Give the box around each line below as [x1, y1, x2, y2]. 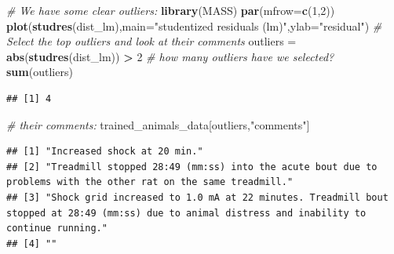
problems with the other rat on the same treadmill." [6, 176, 294, 188]
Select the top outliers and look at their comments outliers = [6, 33, 297, 49]
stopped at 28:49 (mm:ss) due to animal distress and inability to [6, 207, 367, 219]
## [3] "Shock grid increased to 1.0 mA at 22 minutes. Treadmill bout [6, 191, 389, 203]
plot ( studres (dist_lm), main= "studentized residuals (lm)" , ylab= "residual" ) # [6, 17, 382, 34]
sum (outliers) [6, 63, 73, 80]
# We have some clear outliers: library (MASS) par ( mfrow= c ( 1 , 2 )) [6, 2, 335, 18]
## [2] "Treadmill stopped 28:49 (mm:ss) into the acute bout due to [6, 161, 378, 172]
